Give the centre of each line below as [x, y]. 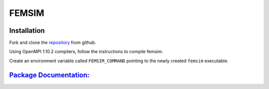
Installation [27, 31]
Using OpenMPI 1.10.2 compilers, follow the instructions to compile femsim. [86, 52]
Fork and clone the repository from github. [53, 43]
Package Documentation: [49, 75]
